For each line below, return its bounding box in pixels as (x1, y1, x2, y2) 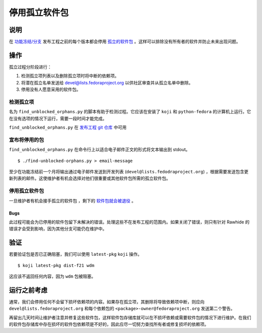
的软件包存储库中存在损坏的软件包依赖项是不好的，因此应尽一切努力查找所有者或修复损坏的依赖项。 (9, 321, 209, 327)
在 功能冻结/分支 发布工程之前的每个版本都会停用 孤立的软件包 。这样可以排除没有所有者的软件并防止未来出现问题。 (9, 39, 241, 45)
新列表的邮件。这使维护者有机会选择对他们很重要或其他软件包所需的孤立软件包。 (9, 175, 171, 182)
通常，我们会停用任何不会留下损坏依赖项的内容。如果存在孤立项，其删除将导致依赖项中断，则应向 (9, 299, 205, 304)
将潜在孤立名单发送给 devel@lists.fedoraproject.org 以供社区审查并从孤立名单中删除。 (21, 80, 194, 85)
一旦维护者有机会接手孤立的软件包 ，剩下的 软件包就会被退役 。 (9, 198, 136, 203)
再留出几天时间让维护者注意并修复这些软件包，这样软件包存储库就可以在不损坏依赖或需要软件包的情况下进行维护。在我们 (9, 315, 251, 320)
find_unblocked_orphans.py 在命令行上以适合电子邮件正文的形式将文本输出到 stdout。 (9, 147, 190, 152)
